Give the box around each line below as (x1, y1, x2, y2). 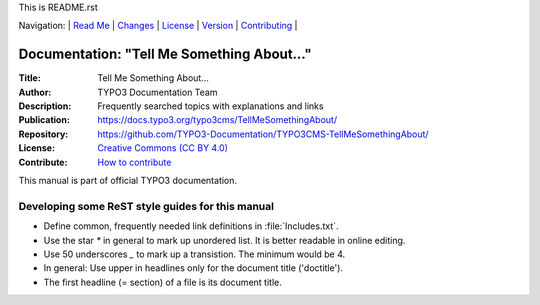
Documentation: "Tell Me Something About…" (18, 46, 312, 63)
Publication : (18, 114, 70, 126)
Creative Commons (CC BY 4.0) (97, 142, 229, 154)
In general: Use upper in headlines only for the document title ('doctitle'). (43, 262, 344, 274)
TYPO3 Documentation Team (97, 86, 218, 98)
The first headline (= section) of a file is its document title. (43, 276, 282, 288)
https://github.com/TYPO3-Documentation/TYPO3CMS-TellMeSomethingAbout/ (97, 128, 429, 140)
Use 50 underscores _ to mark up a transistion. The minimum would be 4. (43, 248, 346, 260)
